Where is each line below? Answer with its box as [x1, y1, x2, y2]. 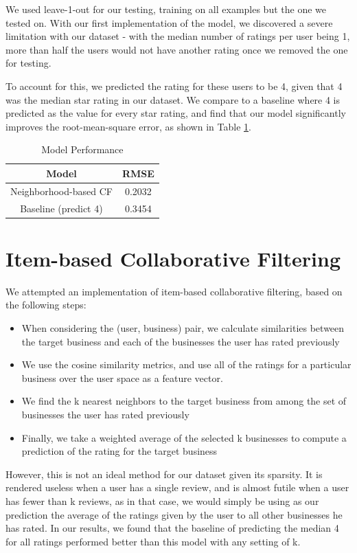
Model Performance [41, 142, 124, 157]
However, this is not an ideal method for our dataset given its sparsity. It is [5, 466, 323, 481]
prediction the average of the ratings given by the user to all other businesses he [5, 507, 343, 521]
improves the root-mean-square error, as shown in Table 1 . [5, 119, 251, 133]
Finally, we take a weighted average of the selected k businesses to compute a [21, 430, 347, 444]
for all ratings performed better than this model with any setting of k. [5, 534, 301, 548]
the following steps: [5, 297, 87, 312]
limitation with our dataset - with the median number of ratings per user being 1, [5, 29, 350, 43]
